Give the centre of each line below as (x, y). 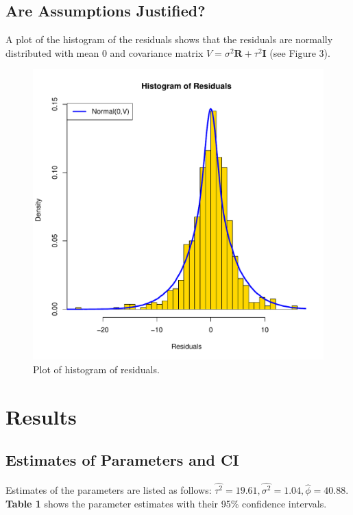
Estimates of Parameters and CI (122, 460)
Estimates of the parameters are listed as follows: (109, 490)
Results (41, 416)
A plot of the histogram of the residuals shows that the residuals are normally (169, 39)
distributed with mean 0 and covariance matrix (105, 52)
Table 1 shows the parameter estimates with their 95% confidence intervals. (166, 504)
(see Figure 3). (300, 52)
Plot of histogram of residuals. (96, 369)
